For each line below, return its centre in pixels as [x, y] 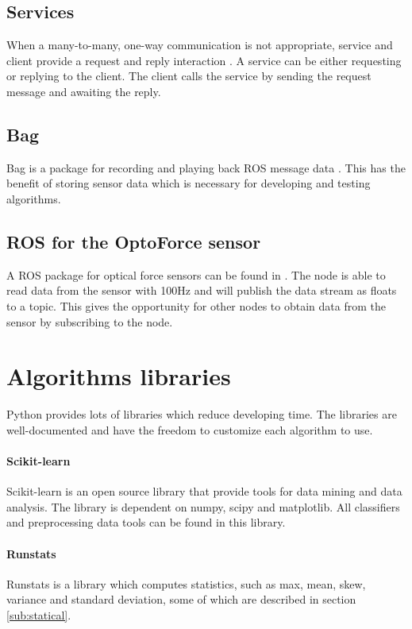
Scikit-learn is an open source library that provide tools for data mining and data [204, 491]
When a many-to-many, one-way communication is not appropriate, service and [200, 45]
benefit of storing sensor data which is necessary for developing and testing [189, 183]
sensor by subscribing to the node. [90, 321]
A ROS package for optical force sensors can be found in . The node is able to [196, 274]
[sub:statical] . [39, 615]
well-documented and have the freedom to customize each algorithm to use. [190, 429]
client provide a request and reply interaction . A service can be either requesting [204, 60]
